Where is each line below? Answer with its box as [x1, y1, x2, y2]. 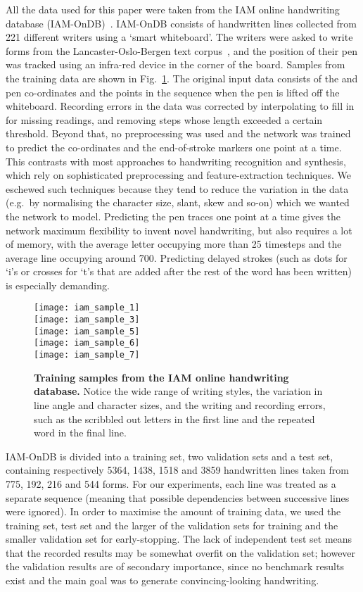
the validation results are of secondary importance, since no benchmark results [6, 559, 344, 574]
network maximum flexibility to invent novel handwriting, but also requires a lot [6, 222, 352, 237]
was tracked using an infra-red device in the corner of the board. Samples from [6, 57, 345, 72]
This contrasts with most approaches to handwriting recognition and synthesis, [6, 153, 346, 168]
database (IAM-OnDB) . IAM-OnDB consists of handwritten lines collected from [6, 15, 357, 30]
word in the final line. [34, 425, 127, 440]
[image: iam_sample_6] [34, 338, 140, 348]
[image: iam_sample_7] [34, 350, 140, 360]
